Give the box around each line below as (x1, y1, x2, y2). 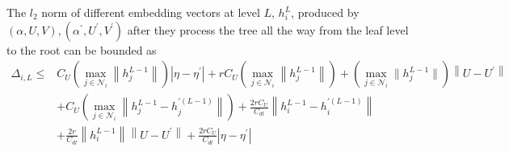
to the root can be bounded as (6, 41, 157, 58)
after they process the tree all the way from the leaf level (127, 21, 409, 38)
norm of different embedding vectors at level (41, 4, 260, 20)
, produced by (291, 4, 360, 20)
